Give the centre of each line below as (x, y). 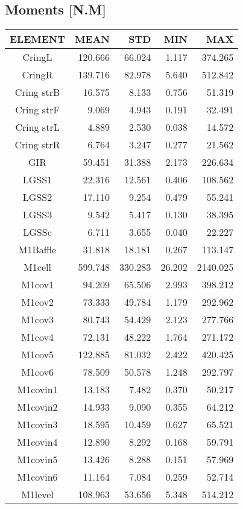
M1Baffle (37, 250)
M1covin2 (37, 407)
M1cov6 (37, 372)
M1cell (37, 267)
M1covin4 (37, 442)
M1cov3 (37, 320)
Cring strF (37, 110)
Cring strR (37, 145)
